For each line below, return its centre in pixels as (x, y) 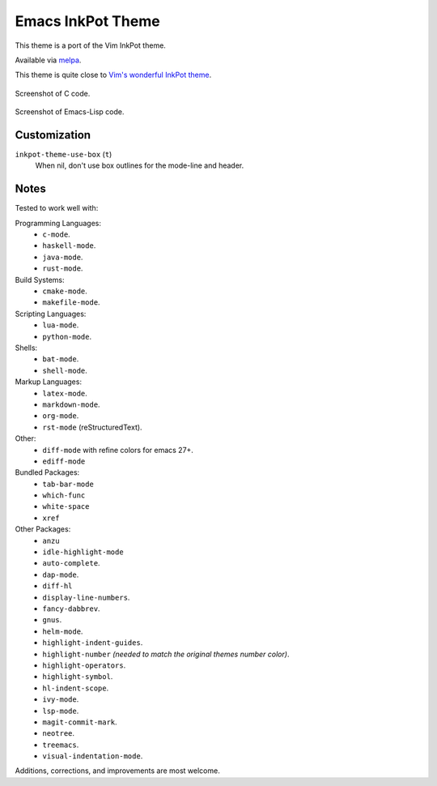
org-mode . (61, 416)
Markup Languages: (49, 382)
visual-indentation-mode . (93, 756)
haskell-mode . (69, 246)
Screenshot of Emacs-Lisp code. (70, 112)
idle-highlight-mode (83, 552)
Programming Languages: (58, 223)
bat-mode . (61, 359)
